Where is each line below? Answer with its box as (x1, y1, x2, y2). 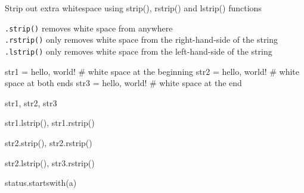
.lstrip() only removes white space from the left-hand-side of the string (5, 45, 272, 57)
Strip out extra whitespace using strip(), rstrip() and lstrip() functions (5, 2, 262, 14)
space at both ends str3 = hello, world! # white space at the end (5, 77, 242, 89)
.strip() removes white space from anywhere (5, 21, 173, 34)
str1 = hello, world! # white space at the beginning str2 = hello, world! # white (5, 65, 300, 77)
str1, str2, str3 (5, 96, 57, 109)
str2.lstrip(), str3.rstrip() (5, 156, 95, 169)
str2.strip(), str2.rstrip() (5, 136, 92, 148)
